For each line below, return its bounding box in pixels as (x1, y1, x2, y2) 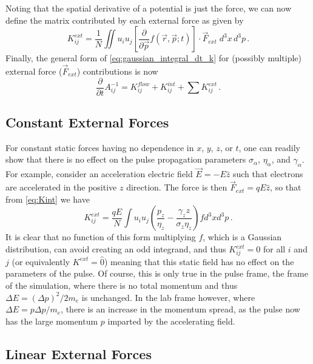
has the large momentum (5, 314, 98, 327)
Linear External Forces (5, 344, 152, 363)
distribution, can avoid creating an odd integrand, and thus (5, 243, 226, 255)
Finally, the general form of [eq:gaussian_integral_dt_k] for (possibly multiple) (5, 52, 302, 64)
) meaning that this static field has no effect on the (104, 255, 294, 268)
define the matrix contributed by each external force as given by (5, 13, 244, 26)
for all (263, 243, 286, 255)
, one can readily (238, 141, 300, 153)
